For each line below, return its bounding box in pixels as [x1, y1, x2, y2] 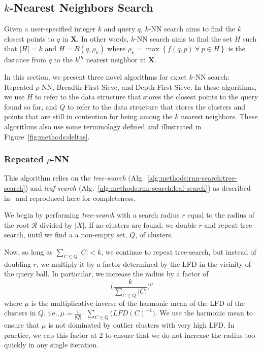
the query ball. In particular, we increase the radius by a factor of [4, 268, 209, 279]
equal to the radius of [187, 209, 254, 220]
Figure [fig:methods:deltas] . [4, 131, 90, 142]
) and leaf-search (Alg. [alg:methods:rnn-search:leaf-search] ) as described [25, 182, 251, 193]
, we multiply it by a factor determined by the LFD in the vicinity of [36, 258, 251, 269]
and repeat [204, 219, 238, 230]
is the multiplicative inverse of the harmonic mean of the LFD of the [31, 297, 245, 308]
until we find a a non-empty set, [27, 229, 127, 240]
